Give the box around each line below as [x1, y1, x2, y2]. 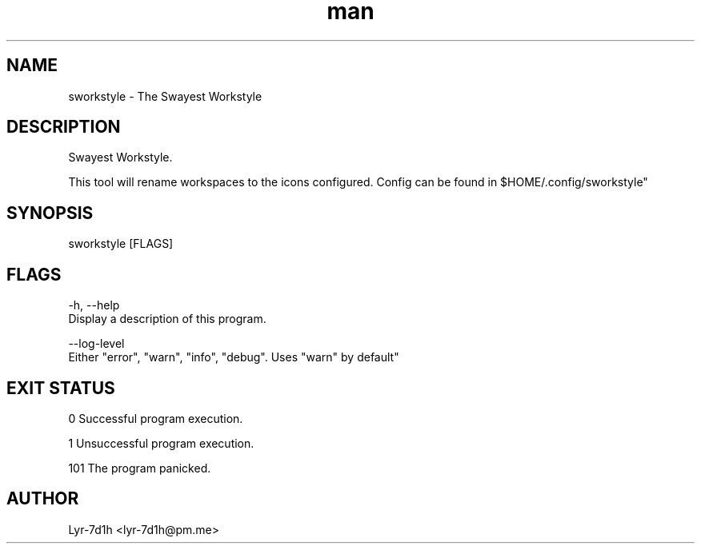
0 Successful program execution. [68, 411, 243, 425]
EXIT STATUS [6, 377, 115, 398]
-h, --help [68, 298, 120, 313]
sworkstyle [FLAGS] [68, 237, 174, 251]
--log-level [68, 337, 125, 351]
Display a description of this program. [68, 312, 266, 326]
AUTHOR [6, 488, 79, 509]
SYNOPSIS [6, 202, 94, 223]
